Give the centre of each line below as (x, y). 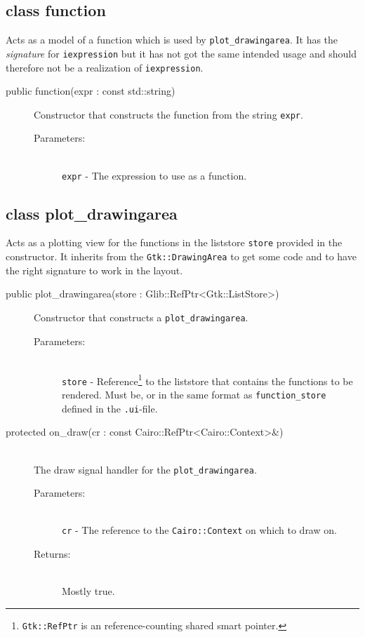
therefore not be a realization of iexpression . (105, 67)
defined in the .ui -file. (110, 408)
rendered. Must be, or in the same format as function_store (194, 395)
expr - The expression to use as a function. (154, 175)
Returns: (52, 554)
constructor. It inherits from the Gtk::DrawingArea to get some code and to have (181, 256)
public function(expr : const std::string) (91, 91)
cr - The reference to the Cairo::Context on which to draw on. (199, 530)
